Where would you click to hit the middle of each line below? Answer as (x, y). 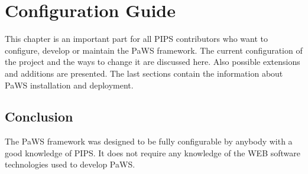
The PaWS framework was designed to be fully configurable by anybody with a (149, 141)
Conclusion (39, 116)
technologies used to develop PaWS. (70, 164)
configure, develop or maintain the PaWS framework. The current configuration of (154, 50)
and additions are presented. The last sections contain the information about (144, 73)
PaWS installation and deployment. (69, 85)
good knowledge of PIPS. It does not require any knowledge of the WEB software (153, 152)
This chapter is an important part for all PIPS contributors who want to (137, 39)
